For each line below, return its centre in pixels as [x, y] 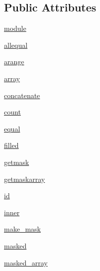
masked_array [26, 262]
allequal [16, 45]
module [15, 28]
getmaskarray [25, 179]
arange [14, 62]
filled [11, 145]
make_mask [22, 229]
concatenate [22, 95]
